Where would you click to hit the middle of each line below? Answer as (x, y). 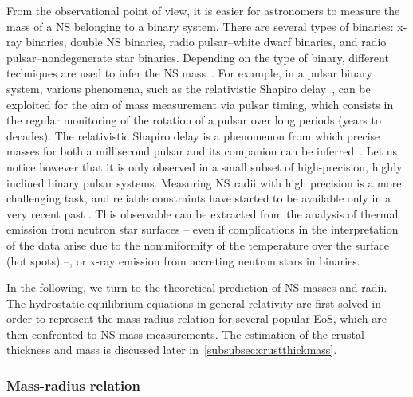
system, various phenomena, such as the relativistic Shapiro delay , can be (189, 88)
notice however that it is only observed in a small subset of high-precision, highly (205, 166)
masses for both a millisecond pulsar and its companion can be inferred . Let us (202, 151)
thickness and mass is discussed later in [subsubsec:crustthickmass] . (172, 350)
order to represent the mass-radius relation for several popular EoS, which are (197, 318)
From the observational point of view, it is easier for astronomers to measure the (203, 10)
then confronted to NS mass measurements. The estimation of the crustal (185, 334)
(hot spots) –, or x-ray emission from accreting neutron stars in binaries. (183, 260)
